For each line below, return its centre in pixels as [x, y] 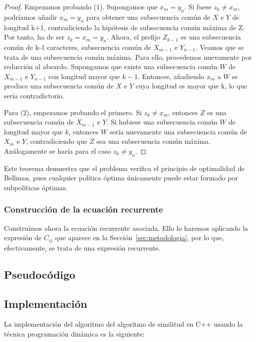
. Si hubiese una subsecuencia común [162, 122]
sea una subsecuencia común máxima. [153, 141]
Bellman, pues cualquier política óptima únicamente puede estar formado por [121, 178]
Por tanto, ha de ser [34, 37]
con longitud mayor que [84, 76]
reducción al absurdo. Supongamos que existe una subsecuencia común [111, 66]
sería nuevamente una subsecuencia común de [178, 131]
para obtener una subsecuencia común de [148, 17]
